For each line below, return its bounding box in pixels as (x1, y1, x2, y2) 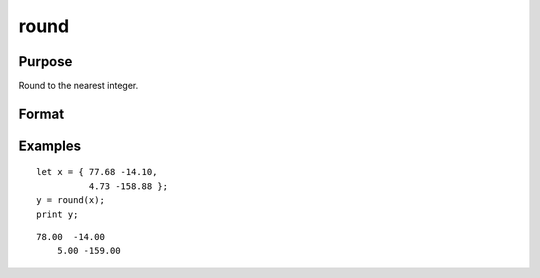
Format (18, 105, 65, 122)
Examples (18, 137, 82, 154)
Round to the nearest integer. (18, 80, 139, 92)
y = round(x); (36, 195, 105, 206)
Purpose (18, 53, 73, 70)
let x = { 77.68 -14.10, (36, 166, 158, 178)
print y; (36, 208, 79, 220)
